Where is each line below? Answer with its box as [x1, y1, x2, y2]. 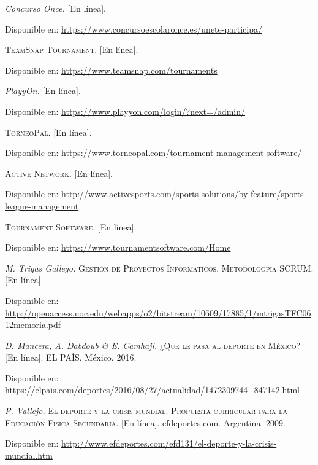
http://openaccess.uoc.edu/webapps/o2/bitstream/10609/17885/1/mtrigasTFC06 [5, 306, 311, 319]
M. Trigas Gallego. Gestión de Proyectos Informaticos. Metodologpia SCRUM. [5, 261, 314, 274]
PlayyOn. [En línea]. [5, 84, 81, 97]
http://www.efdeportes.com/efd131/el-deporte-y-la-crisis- [61, 437, 277, 450]
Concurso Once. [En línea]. [5, 2, 106, 14]
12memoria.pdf [5, 318, 61, 331]
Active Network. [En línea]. [5, 166, 113, 179]
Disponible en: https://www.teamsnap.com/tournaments [5, 63, 218, 76]
